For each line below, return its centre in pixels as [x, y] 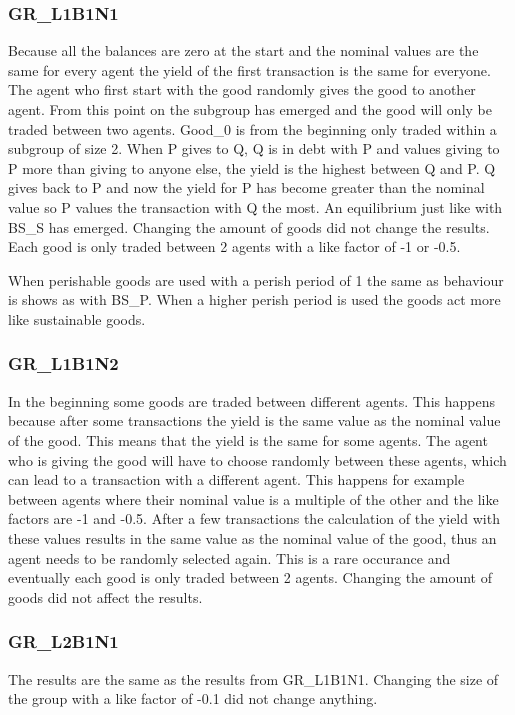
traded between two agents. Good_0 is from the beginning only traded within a [252, 128]
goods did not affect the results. [105, 596]
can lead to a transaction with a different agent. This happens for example [236, 479]
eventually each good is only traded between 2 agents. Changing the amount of [250, 577]
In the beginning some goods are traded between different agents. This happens [251, 400]
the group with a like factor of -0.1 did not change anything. [193, 698]
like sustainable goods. [77, 318]
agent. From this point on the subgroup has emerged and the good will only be [250, 109]
